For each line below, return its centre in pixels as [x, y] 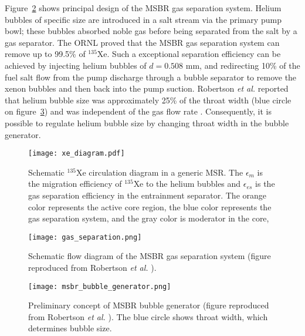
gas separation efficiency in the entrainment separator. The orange [148, 195]
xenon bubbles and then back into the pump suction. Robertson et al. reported [147, 88]
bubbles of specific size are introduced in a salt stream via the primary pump [143, 19]
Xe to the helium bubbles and [187, 184]
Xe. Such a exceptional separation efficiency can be [189, 54]
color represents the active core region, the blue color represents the [150, 206]
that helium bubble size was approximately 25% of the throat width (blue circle [148, 100]
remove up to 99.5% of [45, 54]
